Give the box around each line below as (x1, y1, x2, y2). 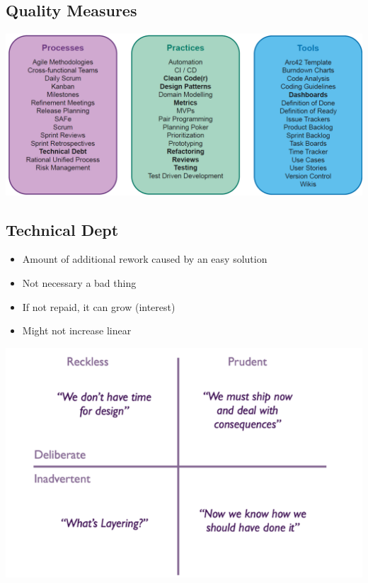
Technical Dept (6, 218, 119, 240)
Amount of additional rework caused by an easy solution (22, 251, 268, 266)
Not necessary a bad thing (22, 275, 137, 290)
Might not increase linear (22, 323, 132, 338)
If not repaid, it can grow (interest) (22, 299, 176, 314)
